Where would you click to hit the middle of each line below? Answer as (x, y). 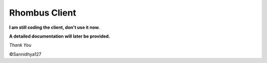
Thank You (20, 45)
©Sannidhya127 (25, 54)
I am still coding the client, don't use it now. (54, 27)
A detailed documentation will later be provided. (60, 36)
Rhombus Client (43, 13)
